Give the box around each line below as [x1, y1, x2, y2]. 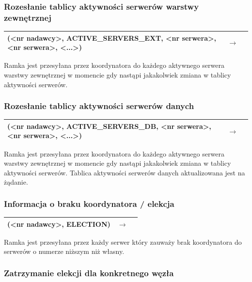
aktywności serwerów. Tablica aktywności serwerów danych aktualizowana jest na [4, 167, 245, 177]
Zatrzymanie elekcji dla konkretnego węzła [4, 266, 174, 279]
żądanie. [4, 177, 28, 187]
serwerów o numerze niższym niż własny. [4, 246, 125, 256]
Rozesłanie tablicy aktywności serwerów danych [4, 100, 194, 112]
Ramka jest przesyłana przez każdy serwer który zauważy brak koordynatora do [4, 236, 242, 247]
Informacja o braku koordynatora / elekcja [4, 197, 174, 209]
